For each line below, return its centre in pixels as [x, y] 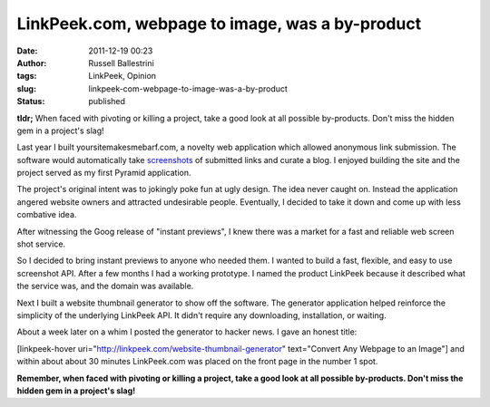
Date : [27, 51]
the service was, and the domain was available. [105, 286]
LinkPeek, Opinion [122, 76]
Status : [31, 102]
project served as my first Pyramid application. [104, 173]
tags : [27, 76]
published [107, 102]
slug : [26, 88]
